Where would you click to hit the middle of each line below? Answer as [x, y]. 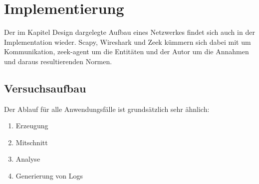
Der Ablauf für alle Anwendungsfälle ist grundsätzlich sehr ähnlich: [107, 109]
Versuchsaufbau [45, 88]
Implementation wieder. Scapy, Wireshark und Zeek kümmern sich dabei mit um [128, 42]
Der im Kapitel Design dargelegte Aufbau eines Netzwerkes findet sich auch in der [129, 32]
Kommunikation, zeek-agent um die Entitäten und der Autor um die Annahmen [127, 51]
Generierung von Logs [49, 176]
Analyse [28, 159]
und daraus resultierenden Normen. [58, 61]
